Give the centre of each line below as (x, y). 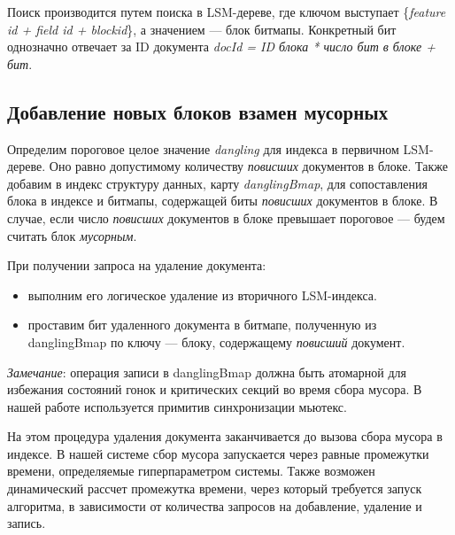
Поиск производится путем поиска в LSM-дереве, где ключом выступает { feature (227, 12)
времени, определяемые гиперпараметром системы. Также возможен (191, 471)
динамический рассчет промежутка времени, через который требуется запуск (215, 488)
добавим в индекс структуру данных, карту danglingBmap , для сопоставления (217, 183)
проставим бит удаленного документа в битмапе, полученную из (202, 325)
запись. (27, 523)
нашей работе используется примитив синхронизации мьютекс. (177, 406)
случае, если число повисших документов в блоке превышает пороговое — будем (226, 217)
